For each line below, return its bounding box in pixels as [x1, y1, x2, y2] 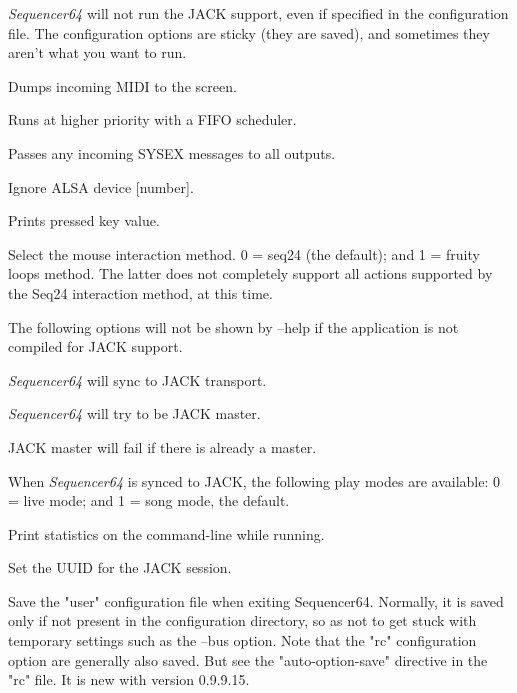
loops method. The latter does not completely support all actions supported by [8, 263, 493, 284]
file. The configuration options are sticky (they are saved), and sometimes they [8, 22, 490, 43]
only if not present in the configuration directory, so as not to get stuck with [8, 610, 477, 631]
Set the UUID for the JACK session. [8, 557, 232, 578]
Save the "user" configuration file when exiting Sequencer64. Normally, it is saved [8, 590, 504, 611]
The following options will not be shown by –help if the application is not [8, 316, 459, 337]
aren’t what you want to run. [8, 42, 187, 63]
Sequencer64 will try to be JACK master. [8, 403, 261, 424]
